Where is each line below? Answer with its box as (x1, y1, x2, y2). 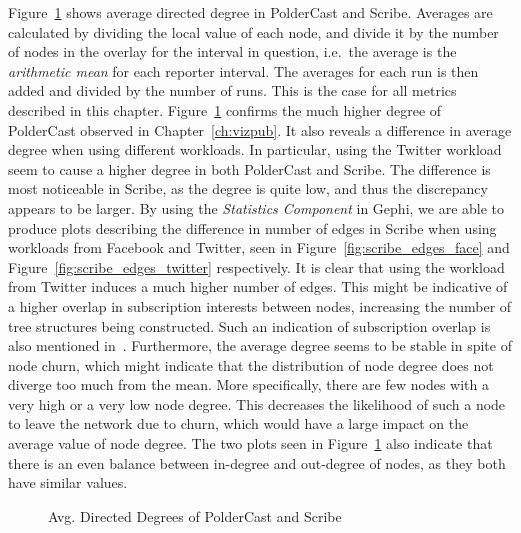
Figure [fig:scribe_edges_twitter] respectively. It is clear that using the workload (8, 256, 505, 277)
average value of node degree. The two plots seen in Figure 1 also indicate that (8, 433, 493, 454)
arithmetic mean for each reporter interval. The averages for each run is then (8, 60, 479, 81)
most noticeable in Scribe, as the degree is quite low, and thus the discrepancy (8, 178, 488, 199)
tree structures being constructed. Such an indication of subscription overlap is (8, 315, 491, 336)
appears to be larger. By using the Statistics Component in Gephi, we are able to (8, 197, 505, 218)
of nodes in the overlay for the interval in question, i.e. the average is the (8, 41, 457, 62)
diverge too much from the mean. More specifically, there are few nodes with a (8, 374, 489, 395)
